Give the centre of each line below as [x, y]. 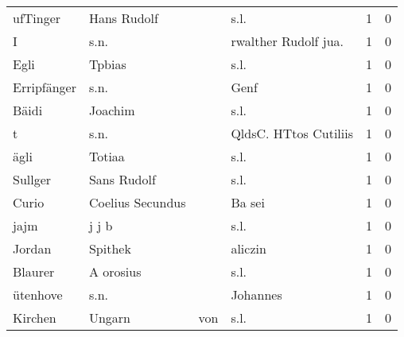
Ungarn [110, 318]
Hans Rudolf [123, 18]
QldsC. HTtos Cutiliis [292, 133]
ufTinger [37, 18]
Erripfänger [45, 87]
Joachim [112, 110]
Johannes [256, 294]
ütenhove [38, 294]
